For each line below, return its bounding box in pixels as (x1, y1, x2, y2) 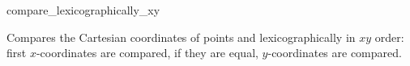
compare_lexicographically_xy (6, 2, 160, 18)
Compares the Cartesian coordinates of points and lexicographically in (6, 28, 356, 45)
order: (374, 28, 404, 45)
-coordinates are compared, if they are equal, (36, 44, 258, 61)
